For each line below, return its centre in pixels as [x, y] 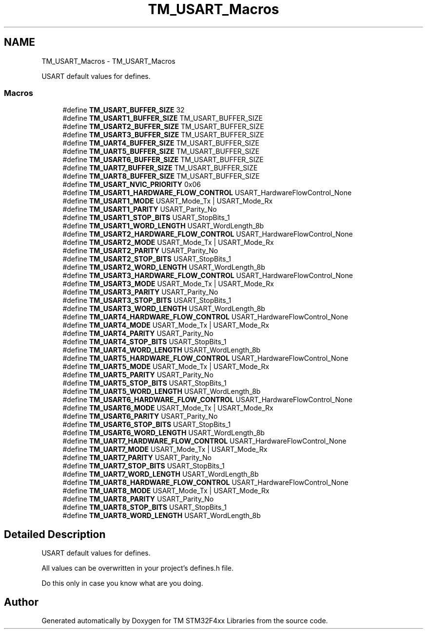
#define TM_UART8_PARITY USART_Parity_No [138, 499]
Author [21, 602]
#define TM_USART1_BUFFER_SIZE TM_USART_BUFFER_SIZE [163, 118]
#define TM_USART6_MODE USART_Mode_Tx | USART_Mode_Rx [168, 408]
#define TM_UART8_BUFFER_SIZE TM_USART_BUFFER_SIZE [161, 176]
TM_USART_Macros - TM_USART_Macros [108, 61]
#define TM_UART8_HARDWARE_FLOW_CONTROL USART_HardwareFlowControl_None [205, 483]
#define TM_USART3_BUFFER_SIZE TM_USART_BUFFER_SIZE [163, 135]
